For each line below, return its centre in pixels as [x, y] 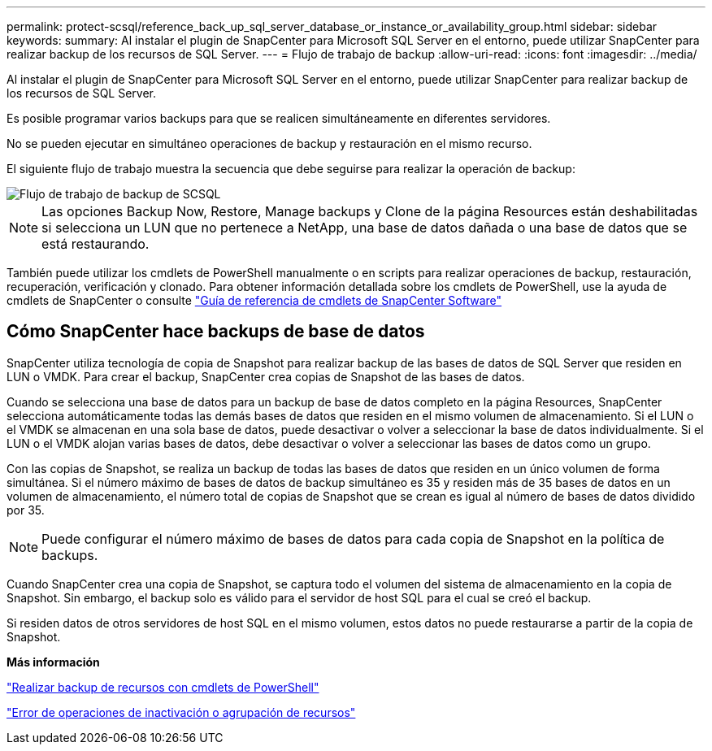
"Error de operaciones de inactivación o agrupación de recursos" [181, 712]
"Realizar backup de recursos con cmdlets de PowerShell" [163, 687]
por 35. [26, 510]
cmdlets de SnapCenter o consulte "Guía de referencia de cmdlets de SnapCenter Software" [254, 300]
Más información [53, 662]
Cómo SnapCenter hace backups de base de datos [216, 332]
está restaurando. [96, 244]
